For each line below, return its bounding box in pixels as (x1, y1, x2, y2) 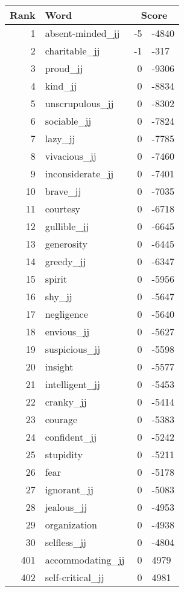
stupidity (45, 447, 83, 461)
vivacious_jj (45, 149, 97, 163)
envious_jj (45, 324, 90, 338)
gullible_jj (45, 219, 89, 233)
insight (45, 360, 74, 373)
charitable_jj (45, 44, 100, 58)
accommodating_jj (45, 553, 125, 567)
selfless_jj (45, 535, 86, 549)
